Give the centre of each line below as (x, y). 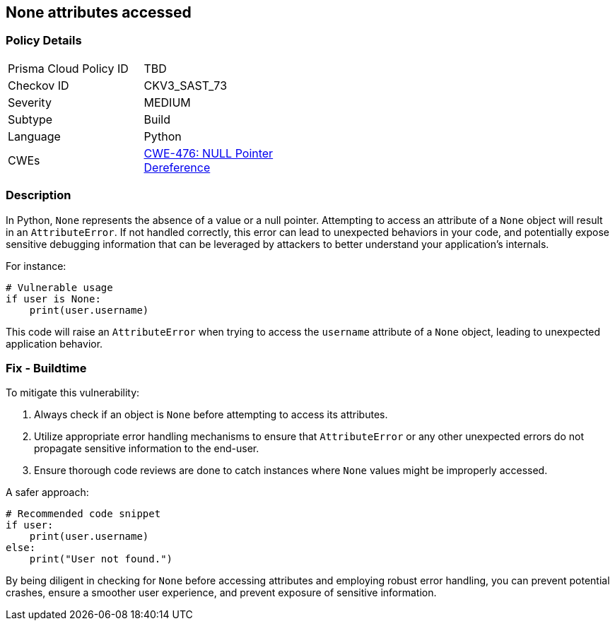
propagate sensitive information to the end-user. (147, 449)
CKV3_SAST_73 (186, 85)
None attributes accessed (99, 12)
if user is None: (53, 299)
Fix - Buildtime (46, 368)
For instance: (36, 266)
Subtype (30, 119)
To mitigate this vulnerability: (73, 393)
